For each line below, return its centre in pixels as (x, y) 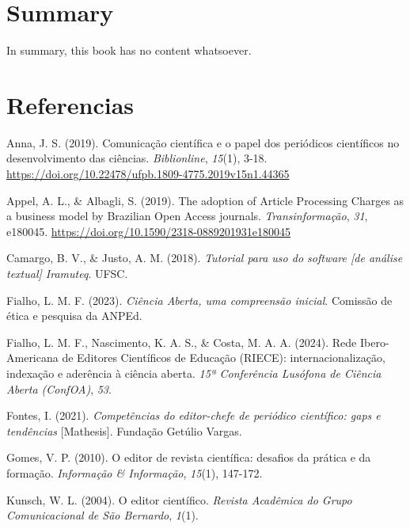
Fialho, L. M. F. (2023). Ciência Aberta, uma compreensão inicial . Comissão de (199, 300)
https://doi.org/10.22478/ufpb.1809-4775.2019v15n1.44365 (148, 174)
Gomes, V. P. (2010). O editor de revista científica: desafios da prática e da (189, 457)
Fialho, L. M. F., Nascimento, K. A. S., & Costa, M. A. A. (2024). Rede (182, 342)
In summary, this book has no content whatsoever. (129, 50)
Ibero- (374, 342)
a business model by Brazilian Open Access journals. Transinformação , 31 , (187, 216)
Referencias (70, 104)
